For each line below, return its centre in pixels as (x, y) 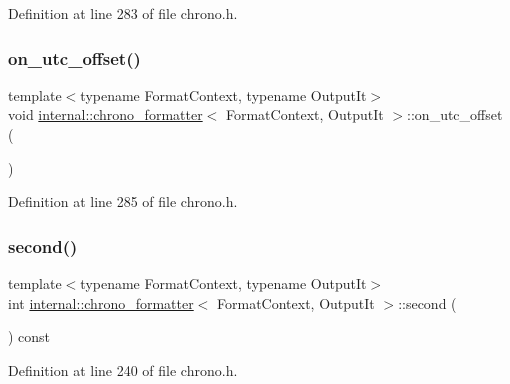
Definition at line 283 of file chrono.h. (123, 13)
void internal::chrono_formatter (105, 114)
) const (29, 336)
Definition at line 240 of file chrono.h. (123, 369)
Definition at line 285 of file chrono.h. (123, 201)
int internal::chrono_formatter (101, 302)
